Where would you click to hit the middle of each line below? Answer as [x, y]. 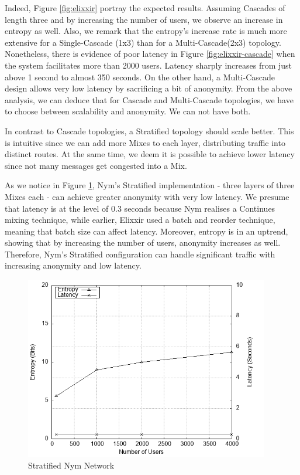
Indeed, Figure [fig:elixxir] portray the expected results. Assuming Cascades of [145, 8]
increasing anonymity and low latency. [73, 265]
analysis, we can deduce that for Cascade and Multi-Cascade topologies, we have [149, 99]
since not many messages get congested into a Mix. [96, 165]
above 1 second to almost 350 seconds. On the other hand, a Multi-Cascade [140, 77]
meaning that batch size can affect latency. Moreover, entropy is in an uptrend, [146, 231]
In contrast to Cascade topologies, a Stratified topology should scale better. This [149, 130]
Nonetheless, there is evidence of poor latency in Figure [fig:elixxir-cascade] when [150, 54]
